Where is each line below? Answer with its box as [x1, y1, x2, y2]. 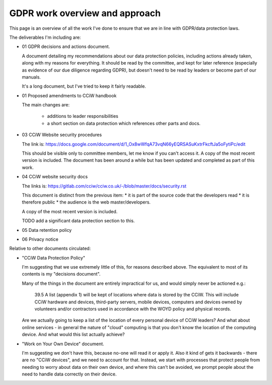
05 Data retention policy [22, 227, 72, 233]
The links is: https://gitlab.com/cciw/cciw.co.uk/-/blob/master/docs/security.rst [22, 183, 186, 189]
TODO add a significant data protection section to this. [22, 218, 135, 224]
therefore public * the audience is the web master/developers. [22, 199, 151, 205]
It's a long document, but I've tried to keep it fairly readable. [22, 83, 146, 89]
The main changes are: [22, 102, 70, 108]
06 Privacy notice [22, 236, 59, 242]
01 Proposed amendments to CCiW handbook [22, 92, 117, 98]
